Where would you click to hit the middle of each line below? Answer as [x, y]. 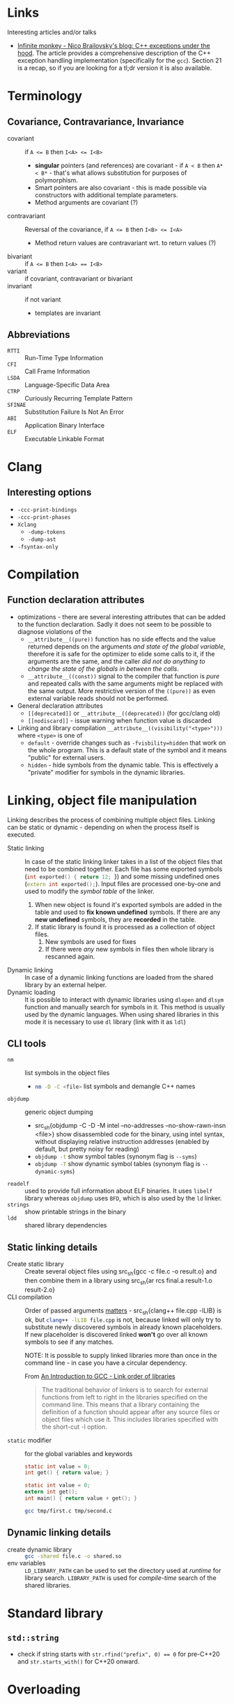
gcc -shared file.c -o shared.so [73, 1556]
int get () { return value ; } [67, 1473]
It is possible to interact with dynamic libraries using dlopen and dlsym [124, 999]
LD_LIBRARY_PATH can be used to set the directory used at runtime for [123, 1570]
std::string [33, 1638]
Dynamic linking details [59, 1533]
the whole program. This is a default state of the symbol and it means [127, 750]
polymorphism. [56, 180]
